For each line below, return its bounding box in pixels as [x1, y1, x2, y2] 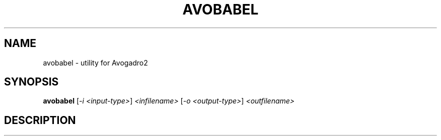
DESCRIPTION [4, 113, 76, 126]
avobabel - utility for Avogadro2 [43, 58, 148, 67]
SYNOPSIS [4, 75, 59, 88]
